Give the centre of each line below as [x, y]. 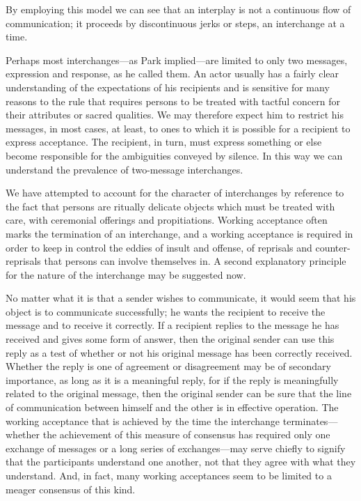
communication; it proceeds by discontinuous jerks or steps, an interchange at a [175, 23]
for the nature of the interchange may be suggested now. [126, 274]
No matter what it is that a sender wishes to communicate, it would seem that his [181, 298]
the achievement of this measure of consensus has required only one [186, 434]
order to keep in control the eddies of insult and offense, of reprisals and [159, 247]
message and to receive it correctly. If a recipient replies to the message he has [173, 325]
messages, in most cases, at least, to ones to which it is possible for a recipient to [178, 128]
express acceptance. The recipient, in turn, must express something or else [164, 142]
